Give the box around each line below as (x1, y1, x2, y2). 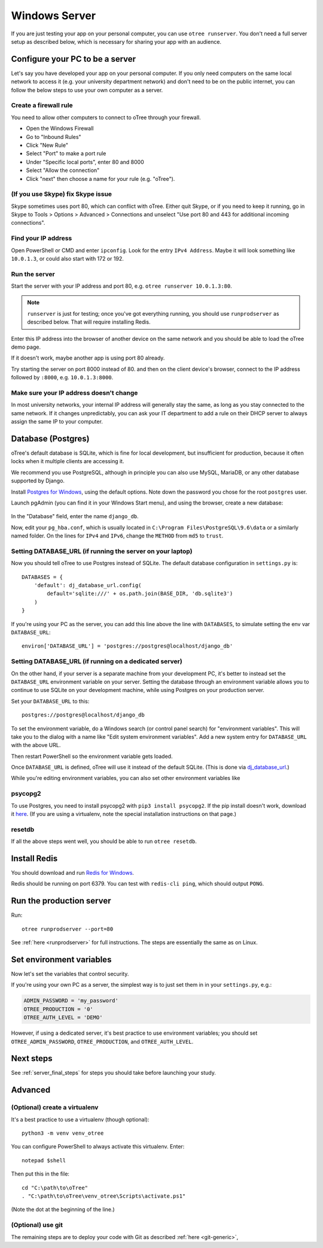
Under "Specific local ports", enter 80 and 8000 (26, 158, 144, 165)
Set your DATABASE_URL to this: (11, 697, 90, 705)
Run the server (11, 270, 55, 278)
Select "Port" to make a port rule (26, 150, 106, 157)
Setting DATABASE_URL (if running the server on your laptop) (11, 547, 193, 555)
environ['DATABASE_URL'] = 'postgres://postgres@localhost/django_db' (22, 643, 233, 649)
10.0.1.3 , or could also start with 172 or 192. (11, 255, 124, 262)
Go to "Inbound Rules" (26, 133, 81, 140)
